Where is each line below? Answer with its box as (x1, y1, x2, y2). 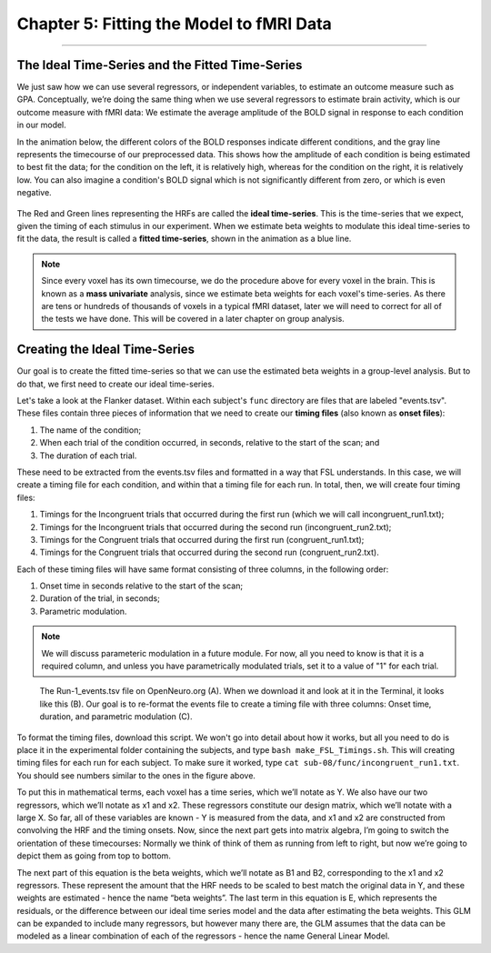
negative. (16, 187, 52, 198)
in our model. (16, 119, 67, 131)
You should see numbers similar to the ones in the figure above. (16, 769, 256, 781)
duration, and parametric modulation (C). (39, 711, 193, 722)
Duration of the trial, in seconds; (39, 593, 161, 604)
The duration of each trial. (39, 450, 137, 461)
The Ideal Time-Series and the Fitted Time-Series (16, 57, 303, 73)
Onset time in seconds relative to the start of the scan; (39, 580, 244, 591)
